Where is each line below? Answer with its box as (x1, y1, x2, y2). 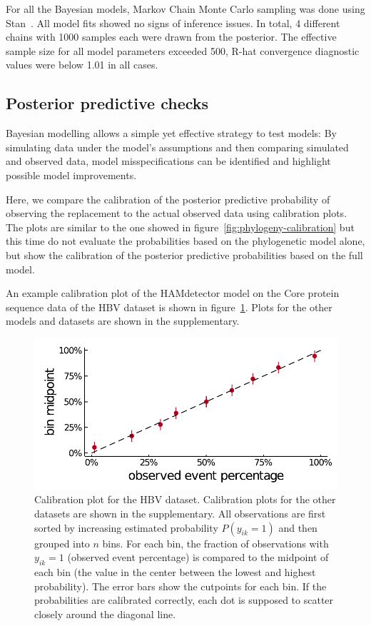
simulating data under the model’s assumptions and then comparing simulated (6, 139, 349, 154)
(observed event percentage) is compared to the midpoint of (67, 550, 329, 565)
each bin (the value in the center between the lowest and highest (34, 565, 316, 580)
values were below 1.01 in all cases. (6, 57, 158, 72)
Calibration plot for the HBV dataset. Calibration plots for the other (34, 492, 336, 507)
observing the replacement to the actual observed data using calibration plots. (6, 206, 347, 221)
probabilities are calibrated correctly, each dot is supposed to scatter (34, 592, 334, 607)
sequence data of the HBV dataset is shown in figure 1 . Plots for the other (6, 299, 332, 314)
